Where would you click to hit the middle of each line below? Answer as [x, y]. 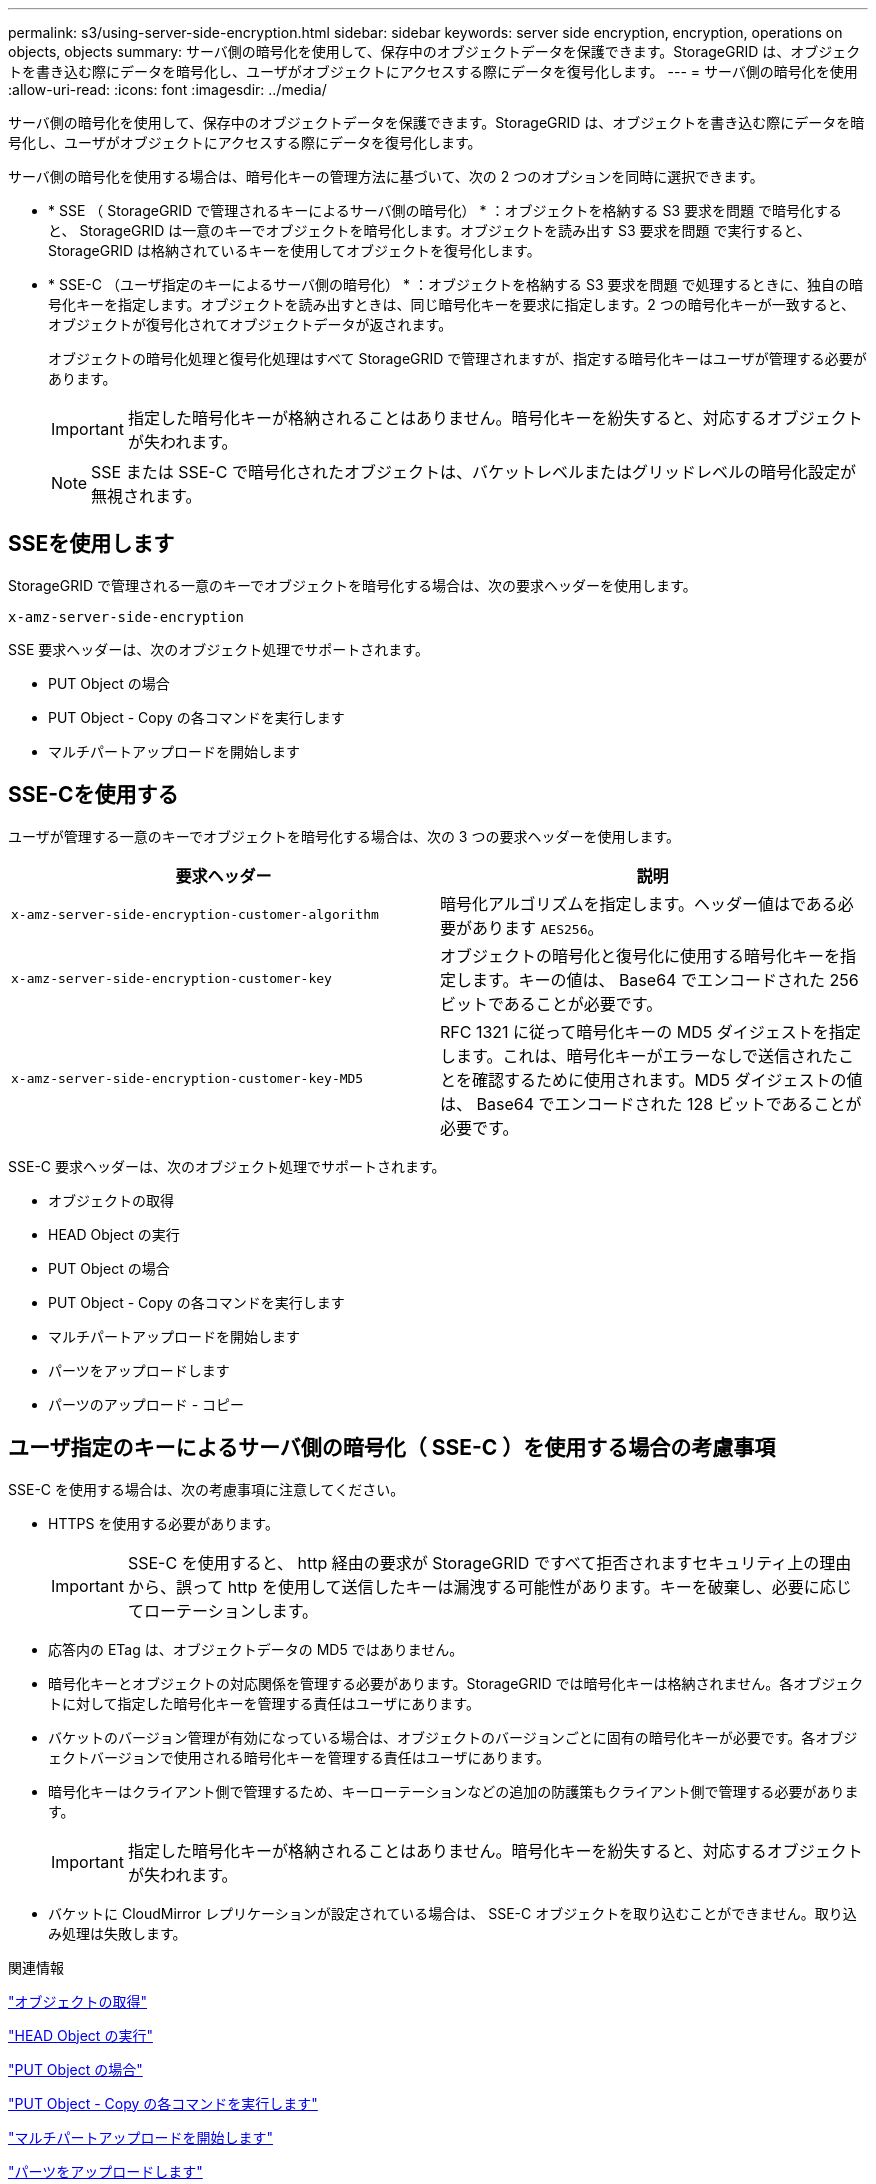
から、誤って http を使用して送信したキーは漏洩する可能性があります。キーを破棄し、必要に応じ [489, 1586]
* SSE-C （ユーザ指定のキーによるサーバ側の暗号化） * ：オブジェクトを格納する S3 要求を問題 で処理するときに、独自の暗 [456, 284]
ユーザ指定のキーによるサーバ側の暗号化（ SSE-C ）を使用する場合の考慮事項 [392, 1448]
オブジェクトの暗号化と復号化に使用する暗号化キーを [640, 955]
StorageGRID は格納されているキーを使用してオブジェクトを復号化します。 [294, 250]
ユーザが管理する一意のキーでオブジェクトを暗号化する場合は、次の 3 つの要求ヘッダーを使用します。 [344, 836]
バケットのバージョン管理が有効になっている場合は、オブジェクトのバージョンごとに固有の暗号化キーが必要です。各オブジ [453, 1737]
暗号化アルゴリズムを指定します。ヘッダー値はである [639, 903]
